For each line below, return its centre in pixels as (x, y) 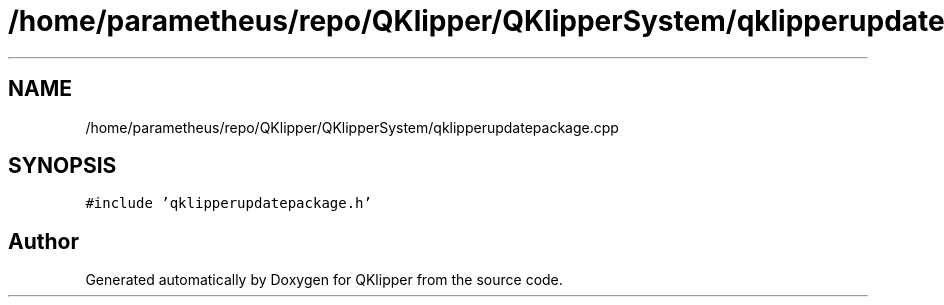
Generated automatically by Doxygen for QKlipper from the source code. (324, 280)
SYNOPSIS (62, 166)
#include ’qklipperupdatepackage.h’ (228, 203)
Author (43, 241)
